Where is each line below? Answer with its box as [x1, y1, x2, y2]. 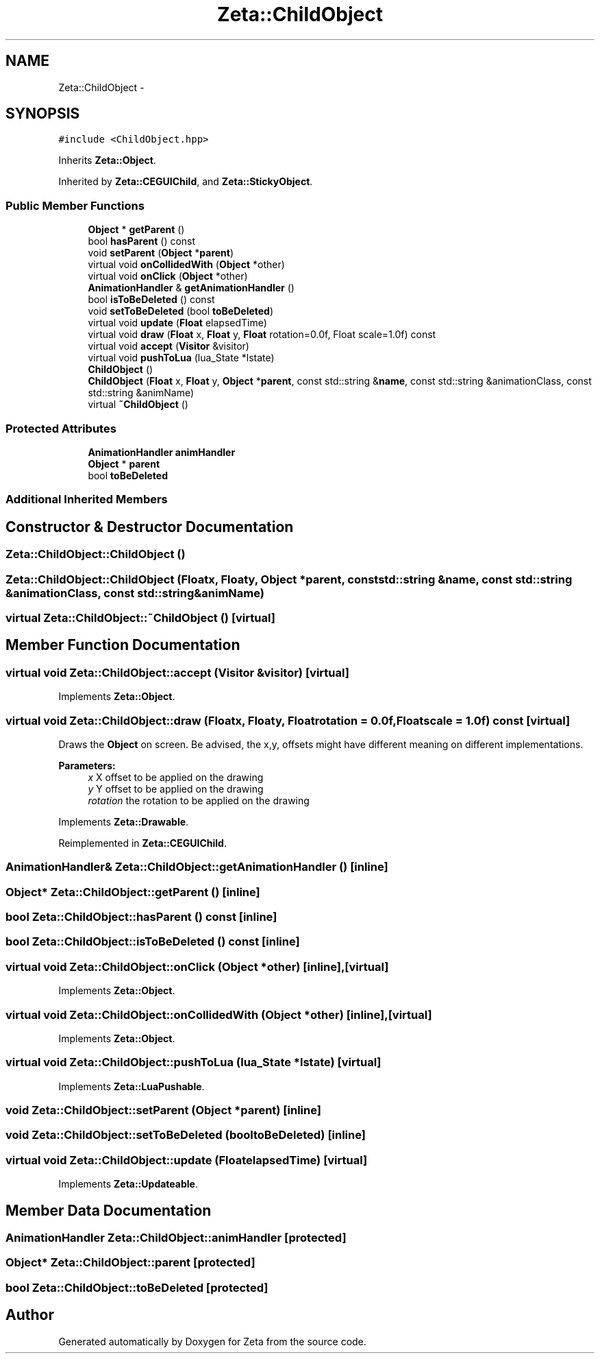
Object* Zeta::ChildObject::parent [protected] [5, 1255, 255, 1270]
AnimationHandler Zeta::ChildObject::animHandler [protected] [5, 1230, 347, 1244]
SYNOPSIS [5, 105, 80, 123]
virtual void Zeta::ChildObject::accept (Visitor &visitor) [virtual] [5, 665, 349, 679]
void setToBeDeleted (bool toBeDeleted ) [88, 305, 274, 317]
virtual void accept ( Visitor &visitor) [88, 340, 249, 352]
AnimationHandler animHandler [88, 446, 236, 458]
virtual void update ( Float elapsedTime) [88, 317, 267, 329]
